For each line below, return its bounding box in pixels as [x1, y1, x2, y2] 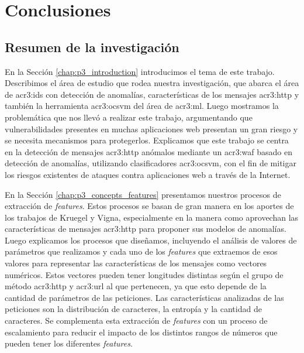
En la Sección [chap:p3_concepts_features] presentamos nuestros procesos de [5, 188, 281, 200]
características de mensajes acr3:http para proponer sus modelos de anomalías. [5, 222, 286, 235]
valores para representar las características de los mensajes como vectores [5, 257, 267, 269]
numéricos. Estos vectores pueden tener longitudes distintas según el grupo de [5, 268, 284, 280]
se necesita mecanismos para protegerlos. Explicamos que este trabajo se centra [5, 134, 289, 146]
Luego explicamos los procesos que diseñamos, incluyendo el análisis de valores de [5, 234, 297, 246]
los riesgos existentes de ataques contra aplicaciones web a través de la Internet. [5, 168, 291, 180]
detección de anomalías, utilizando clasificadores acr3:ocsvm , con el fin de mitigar [5, 157, 296, 169]
